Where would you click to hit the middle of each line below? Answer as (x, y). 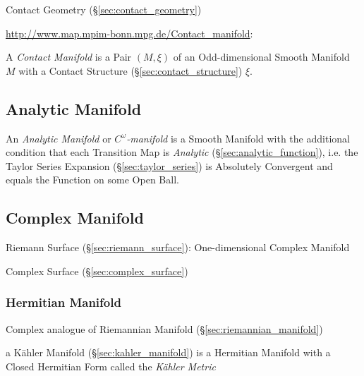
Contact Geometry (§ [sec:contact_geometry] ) (104, 9)
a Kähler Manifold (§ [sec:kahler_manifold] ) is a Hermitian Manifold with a (168, 352)
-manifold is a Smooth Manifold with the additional (238, 138)
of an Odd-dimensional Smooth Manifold (261, 57)
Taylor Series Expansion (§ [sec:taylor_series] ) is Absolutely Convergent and (169, 165)
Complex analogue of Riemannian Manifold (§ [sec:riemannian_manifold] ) (164, 328)
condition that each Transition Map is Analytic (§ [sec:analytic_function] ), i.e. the (182, 152)
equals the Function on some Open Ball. (92, 180)
